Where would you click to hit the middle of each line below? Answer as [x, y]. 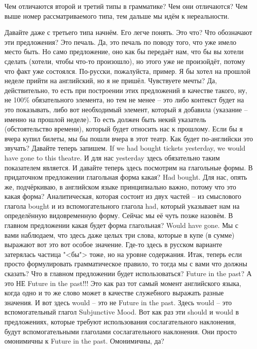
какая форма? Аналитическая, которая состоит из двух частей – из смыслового [123, 196]
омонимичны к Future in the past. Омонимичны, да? [84, 341]
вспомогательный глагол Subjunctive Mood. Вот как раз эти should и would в [122, 312]
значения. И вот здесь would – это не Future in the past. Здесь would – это [118, 302]
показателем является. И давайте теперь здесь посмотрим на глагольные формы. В [129, 167]
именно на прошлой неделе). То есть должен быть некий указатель [105, 119]
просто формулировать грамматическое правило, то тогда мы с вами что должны [126, 264]
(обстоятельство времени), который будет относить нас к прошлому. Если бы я [124, 129]
